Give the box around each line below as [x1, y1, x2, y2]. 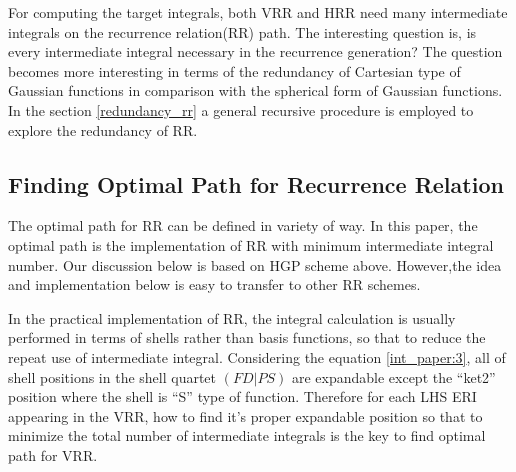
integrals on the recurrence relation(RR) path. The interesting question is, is [8, 21, 477, 42]
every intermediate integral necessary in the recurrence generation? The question [8, 41, 503, 62]
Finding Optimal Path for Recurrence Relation [8, 168, 504, 199]
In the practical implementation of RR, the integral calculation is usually [8, 307, 456, 328]
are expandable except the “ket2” [291, 366, 496, 387]
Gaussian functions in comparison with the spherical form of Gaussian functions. [8, 80, 503, 101]
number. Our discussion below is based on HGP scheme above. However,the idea [8, 254, 502, 275]
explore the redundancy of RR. [8, 119, 198, 140]
